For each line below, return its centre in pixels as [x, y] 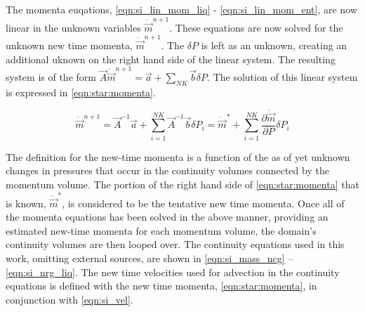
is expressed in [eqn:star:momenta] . [81, 92]
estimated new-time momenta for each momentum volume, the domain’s [161, 230]
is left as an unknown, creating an [274, 45]
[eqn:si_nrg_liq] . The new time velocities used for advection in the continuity [173, 272]
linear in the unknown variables [73, 27]
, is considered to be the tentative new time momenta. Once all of [203, 203]
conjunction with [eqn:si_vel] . [69, 299]
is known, [26, 203]
